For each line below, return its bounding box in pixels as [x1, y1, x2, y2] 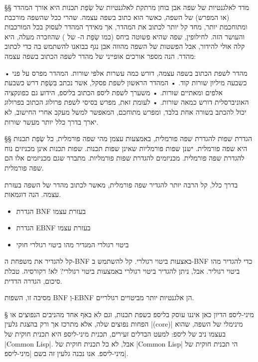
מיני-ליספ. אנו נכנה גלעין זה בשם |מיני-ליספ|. [4, 348, 129, 359]
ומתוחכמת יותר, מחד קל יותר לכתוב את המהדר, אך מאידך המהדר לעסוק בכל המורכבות [4, 21, 248, 32]
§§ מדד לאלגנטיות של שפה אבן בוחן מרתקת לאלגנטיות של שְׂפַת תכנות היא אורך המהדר [4, 2, 250, 12]
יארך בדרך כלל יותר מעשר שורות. [4, 116, 99, 127]
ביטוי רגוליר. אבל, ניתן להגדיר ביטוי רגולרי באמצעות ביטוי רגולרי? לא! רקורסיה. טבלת [4, 266, 240, 276]
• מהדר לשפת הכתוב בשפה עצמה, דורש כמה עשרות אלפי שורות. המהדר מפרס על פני [4, 67, 248, 78]
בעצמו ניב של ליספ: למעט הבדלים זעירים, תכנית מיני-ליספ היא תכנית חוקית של [4, 329, 226, 339]
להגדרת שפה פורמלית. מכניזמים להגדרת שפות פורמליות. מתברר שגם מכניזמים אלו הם [4, 153, 245, 163]
